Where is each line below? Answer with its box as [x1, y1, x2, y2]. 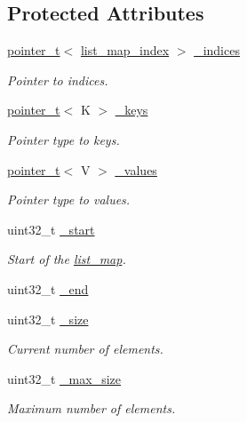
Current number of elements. [7, 339, 163, 358]
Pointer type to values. [7, 190, 131, 209]
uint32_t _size [7, 309, 89, 328]
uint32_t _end [7, 279, 89, 298]
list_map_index [80, 41, 170, 60]
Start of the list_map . [7, 250, 126, 268]
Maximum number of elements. [7, 399, 176, 418]
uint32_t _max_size [7, 369, 122, 387]
